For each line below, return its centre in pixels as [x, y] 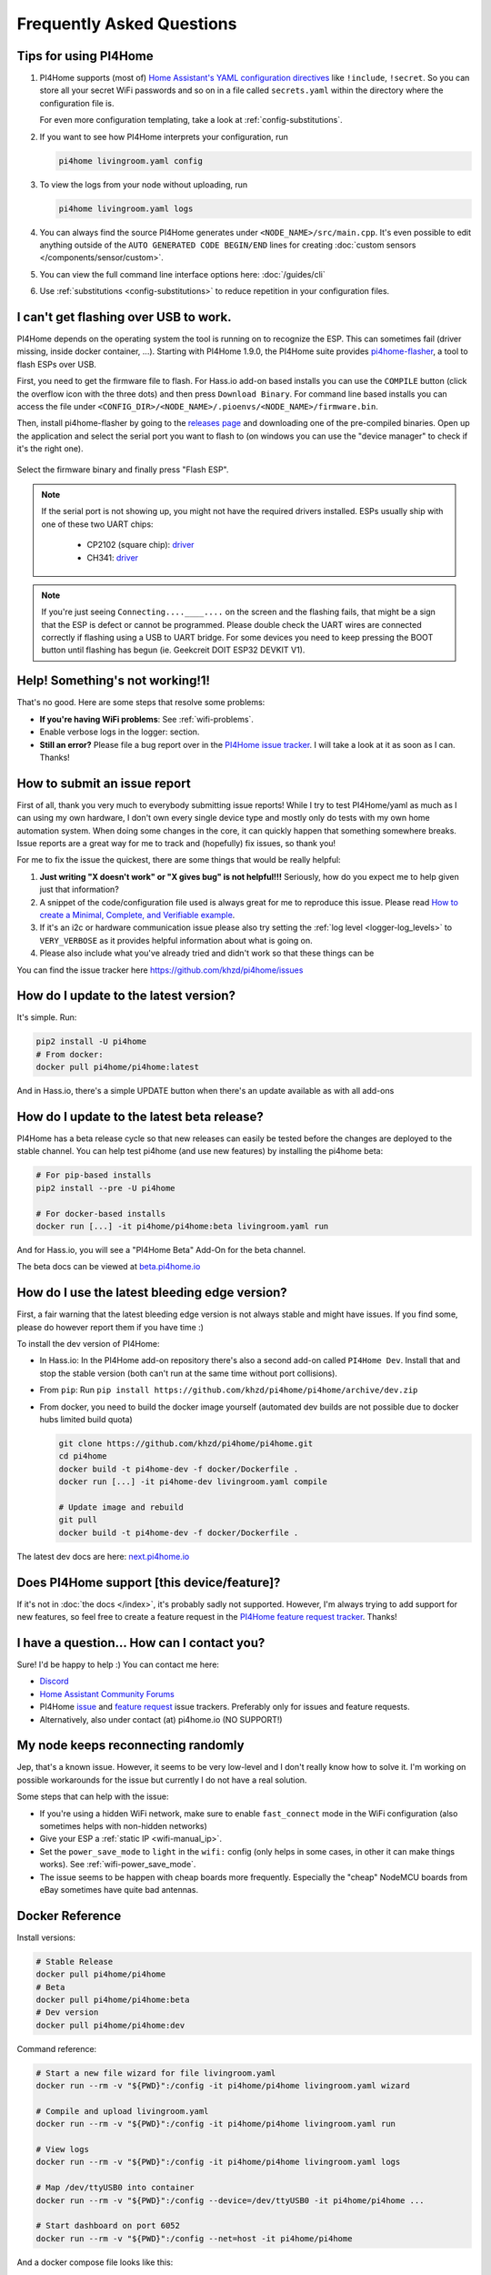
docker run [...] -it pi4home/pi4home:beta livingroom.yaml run [182, 1227]
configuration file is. [77, 103]
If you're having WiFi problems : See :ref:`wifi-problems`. [147, 719]
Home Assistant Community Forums [107, 1694]
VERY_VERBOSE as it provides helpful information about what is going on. [176, 940]
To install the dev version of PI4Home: [88, 1344]
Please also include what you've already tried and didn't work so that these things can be [207, 953]
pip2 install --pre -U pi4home [106, 1188]
